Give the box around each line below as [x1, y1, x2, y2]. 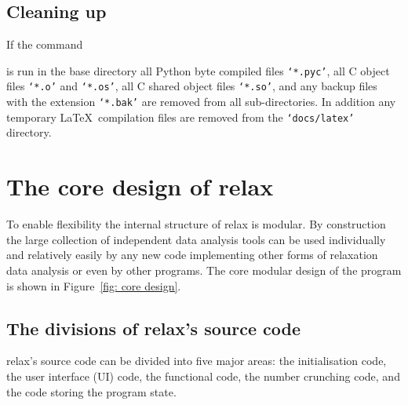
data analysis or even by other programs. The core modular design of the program [6, 261, 402, 278]
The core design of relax [6, 170, 274, 202]
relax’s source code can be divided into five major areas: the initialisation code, [6, 352, 387, 369]
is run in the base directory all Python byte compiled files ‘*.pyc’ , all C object [6, 62, 390, 78]
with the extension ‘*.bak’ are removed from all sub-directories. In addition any [6, 93, 396, 110]
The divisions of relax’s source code [6, 316, 301, 340]
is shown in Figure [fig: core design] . [6, 277, 181, 294]
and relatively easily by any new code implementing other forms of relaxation [6, 246, 378, 263]
